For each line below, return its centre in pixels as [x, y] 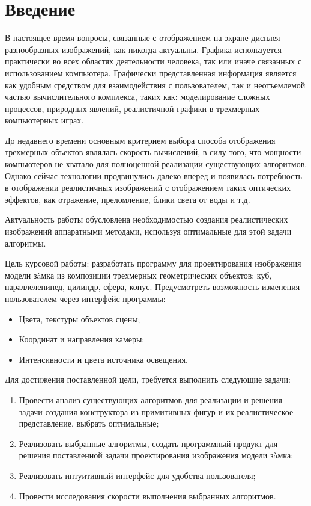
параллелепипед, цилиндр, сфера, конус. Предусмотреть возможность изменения [152, 287]
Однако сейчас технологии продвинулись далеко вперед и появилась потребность [153, 175]
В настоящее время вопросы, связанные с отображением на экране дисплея [143, 38]
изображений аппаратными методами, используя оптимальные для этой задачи [148, 231]
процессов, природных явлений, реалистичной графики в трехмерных [132, 108]
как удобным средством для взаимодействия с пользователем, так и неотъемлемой [155, 85]
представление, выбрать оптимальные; [89, 423]
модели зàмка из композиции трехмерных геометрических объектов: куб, [138, 275]
